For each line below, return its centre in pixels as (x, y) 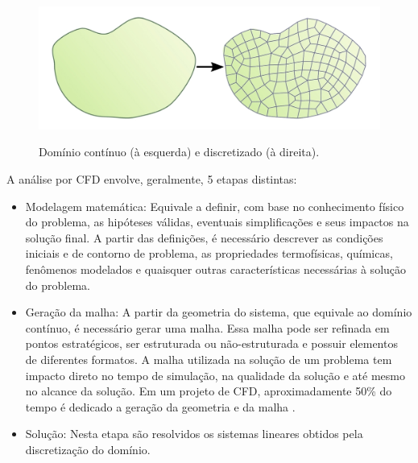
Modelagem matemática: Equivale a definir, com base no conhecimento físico (215, 206)
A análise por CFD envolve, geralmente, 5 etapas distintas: (152, 178)
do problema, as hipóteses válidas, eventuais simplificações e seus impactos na (217, 222)
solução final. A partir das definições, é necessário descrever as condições (204, 237)
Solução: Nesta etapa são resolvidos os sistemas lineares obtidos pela (194, 434)
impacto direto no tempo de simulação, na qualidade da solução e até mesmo (215, 375)
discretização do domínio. (88, 449)
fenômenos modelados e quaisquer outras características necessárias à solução (216, 269)
